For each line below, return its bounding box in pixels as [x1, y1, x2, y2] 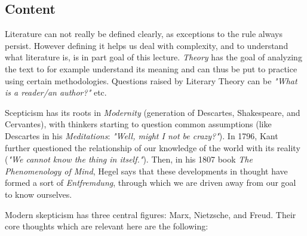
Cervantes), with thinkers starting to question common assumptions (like [5, 118, 272, 130]
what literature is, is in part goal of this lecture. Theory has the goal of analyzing [5, 51, 302, 63]
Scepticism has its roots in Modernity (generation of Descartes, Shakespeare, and [5, 106, 300, 118]
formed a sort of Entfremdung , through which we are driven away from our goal [5, 176, 296, 189]
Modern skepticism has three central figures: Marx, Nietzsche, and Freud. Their [5, 208, 296, 220]
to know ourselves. [5, 188, 72, 200]
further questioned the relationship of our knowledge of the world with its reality [5, 141, 300, 154]
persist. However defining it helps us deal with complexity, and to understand [5, 39, 288, 51]
